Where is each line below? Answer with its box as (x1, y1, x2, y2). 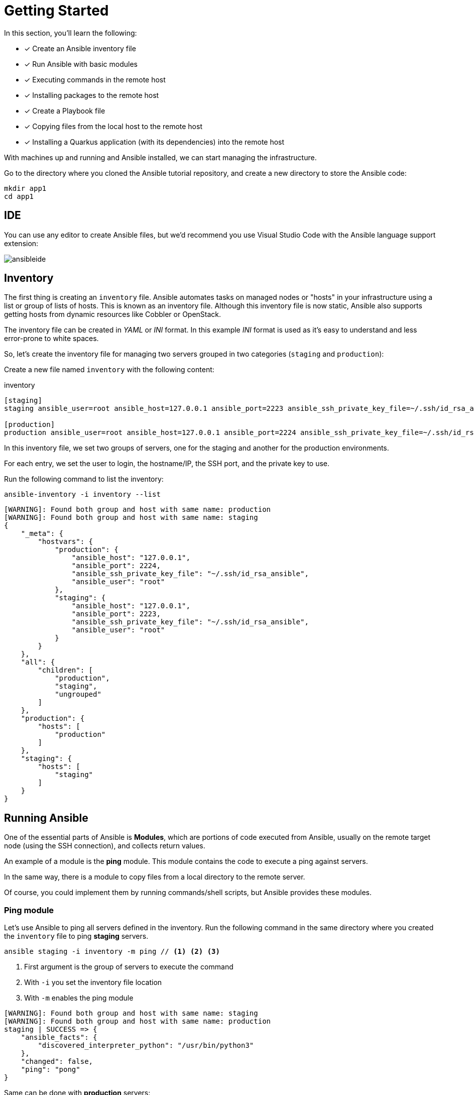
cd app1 (4, 192, 34, 200)
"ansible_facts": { (21, 1033, 97, 1042)
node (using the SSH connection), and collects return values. (4, 841, 205, 850)
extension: (4, 239, 39, 248)
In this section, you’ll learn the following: (4, 28, 137, 37)
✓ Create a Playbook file (24, 106, 105, 115)
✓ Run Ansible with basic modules (24, 59, 138, 68)
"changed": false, (21, 1057, 93, 1066)
